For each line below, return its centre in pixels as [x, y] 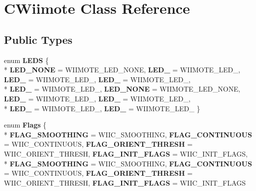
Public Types [38, 39]
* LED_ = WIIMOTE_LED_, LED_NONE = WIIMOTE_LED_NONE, [122, 89]
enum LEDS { [26, 60]
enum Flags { [25, 125]
